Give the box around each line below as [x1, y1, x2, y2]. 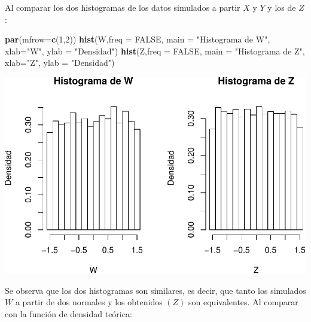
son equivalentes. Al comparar [188, 296, 298, 308]
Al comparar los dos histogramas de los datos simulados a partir [5, 1, 240, 13]
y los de [267, 1, 296, 13]
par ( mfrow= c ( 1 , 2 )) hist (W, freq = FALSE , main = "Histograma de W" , [5, 33, 270, 45]
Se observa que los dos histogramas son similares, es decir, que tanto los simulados [5, 284, 306, 296]
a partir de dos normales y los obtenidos [15, 296, 163, 308]
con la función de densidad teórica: [5, 307, 132, 320]
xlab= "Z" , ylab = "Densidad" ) [5, 56, 115, 69]
